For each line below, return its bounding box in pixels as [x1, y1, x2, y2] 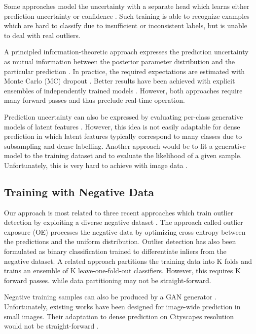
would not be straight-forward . [4, 321, 99, 331]
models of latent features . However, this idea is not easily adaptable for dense [4, 121, 240, 131]
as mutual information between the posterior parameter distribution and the [4, 56, 235, 66]
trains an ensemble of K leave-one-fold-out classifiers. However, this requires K [4, 265, 241, 276]
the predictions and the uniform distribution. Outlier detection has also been [4, 236, 236, 247]
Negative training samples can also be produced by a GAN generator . [4, 292, 217, 302]
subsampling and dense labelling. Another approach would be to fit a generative [4, 140, 246, 151]
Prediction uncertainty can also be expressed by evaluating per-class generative [4, 111, 243, 122]
